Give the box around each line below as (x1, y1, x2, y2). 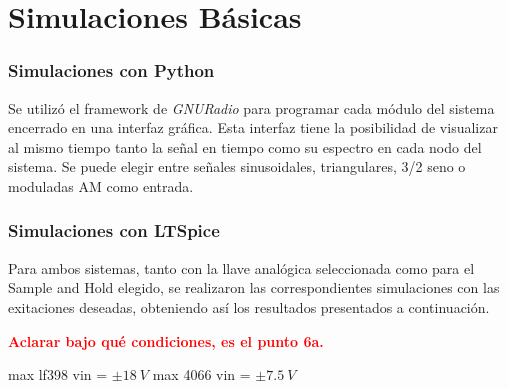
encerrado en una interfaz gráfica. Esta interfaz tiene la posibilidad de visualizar (8, 117, 498, 138)
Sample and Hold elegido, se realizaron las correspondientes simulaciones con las (8, 277, 500, 298)
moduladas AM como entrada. (8, 175, 194, 196)
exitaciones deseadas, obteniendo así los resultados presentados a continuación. (8, 296, 490, 317)
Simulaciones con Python (8, 58, 215, 83)
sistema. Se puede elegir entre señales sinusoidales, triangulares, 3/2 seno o (8, 156, 466, 177)
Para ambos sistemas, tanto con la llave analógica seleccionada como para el (8, 257, 475, 278)
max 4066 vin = (152, 364, 251, 385)
